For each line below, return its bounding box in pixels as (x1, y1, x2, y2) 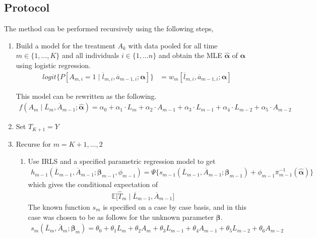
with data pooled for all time (128, 40, 218, 50)
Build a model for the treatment (16, 40, 115, 50)
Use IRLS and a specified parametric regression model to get (28, 155, 216, 166)
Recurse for (16, 138, 51, 149)
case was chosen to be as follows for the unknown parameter (28, 211, 214, 222)
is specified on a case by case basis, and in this (103, 201, 246, 212)
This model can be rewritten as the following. (16, 90, 157, 101)
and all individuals (61, 50, 119, 61)
